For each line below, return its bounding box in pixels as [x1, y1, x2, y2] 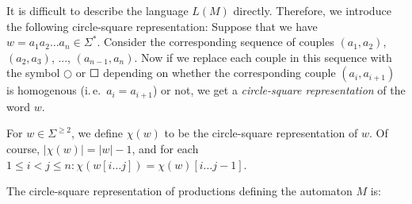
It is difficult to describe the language [6, 2, 189, 18]
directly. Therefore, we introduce [233, 2, 391, 18]
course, [6, 140, 40, 157]
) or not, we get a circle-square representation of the [152, 82, 406, 98]
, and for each [132, 140, 199, 157]
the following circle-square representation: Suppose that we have [6, 17, 318, 34]
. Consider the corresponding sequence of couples [97, 33, 334, 50]
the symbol [6, 64, 60, 81]
